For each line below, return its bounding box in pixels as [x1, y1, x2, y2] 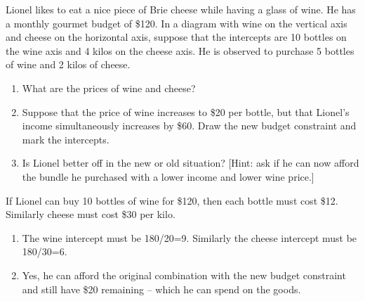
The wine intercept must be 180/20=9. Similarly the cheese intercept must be [22, 230, 357, 245]
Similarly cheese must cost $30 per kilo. [6, 207, 175, 222]
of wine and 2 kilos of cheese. [6, 57, 131, 72]
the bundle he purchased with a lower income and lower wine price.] [22, 169, 314, 184]
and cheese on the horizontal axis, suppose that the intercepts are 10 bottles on [6, 30, 347, 44]
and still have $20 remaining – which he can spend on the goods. [22, 281, 301, 296]
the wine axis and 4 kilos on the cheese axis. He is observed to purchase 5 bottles [6, 43, 354, 58]
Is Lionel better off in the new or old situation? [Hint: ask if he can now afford [22, 155, 359, 170]
